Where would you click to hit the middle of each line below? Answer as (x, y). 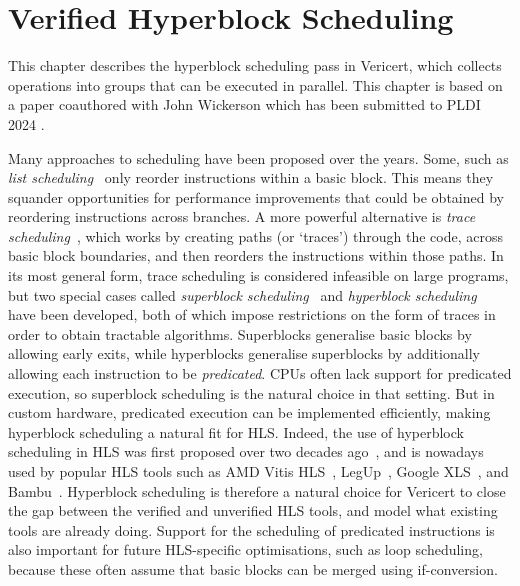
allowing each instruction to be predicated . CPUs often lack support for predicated (260, 373)
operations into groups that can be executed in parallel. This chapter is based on (255, 84)
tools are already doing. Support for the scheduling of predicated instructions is (251, 529)
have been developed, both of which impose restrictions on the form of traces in (252, 314)
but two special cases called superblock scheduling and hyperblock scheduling (242, 294)
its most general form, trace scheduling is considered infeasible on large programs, (258, 275)
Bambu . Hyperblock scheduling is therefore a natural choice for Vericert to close (257, 490)
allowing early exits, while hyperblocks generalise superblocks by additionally (244, 353)
